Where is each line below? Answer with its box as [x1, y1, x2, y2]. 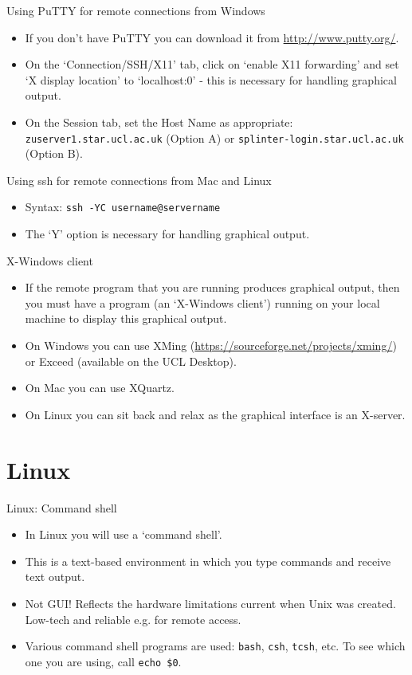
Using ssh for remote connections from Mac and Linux [6, 171, 272, 188]
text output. [25, 568, 85, 585]
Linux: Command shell [6, 499, 117, 516]
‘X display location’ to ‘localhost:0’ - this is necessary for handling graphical [25, 71, 397, 88]
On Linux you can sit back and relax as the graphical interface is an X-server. [25, 406, 406, 422]
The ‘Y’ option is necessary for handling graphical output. [25, 226, 310, 242]
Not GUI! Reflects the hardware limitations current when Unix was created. [25, 595, 396, 611]
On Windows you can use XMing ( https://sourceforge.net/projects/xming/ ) [25, 337, 397, 354]
